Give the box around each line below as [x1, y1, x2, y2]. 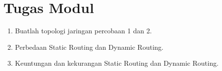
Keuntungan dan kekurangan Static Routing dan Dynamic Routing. [15, 58, 219, 68]
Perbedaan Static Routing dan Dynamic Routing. [15, 42, 164, 52]
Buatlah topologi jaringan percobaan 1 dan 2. [15, 26, 152, 36]
